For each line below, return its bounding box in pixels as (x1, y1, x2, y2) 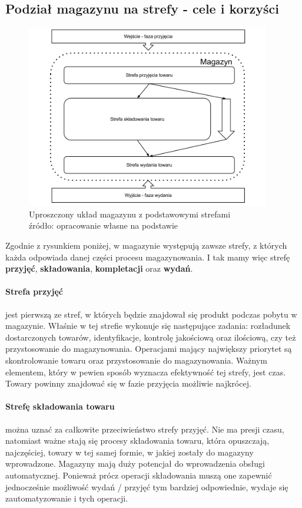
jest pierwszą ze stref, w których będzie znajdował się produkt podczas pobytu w (5, 308, 297, 320)
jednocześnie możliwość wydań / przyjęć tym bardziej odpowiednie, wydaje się (5, 480, 288, 493)
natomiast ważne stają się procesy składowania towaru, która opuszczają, (5, 434, 270, 447)
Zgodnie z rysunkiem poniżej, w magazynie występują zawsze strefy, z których (5, 239, 287, 252)
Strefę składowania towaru (5, 400, 115, 413)
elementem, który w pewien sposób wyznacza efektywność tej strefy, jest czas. (5, 365, 286, 378)
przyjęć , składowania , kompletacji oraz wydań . (5, 262, 193, 275)
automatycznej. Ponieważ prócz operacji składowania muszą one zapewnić (5, 469, 272, 481)
